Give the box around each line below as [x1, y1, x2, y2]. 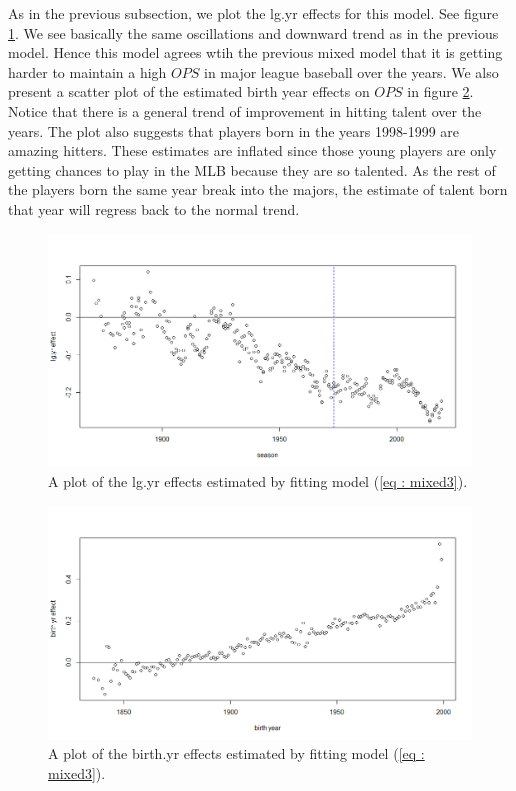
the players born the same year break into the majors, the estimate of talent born [8, 179, 508, 200]
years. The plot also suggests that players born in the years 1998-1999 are [8, 120, 460, 141]
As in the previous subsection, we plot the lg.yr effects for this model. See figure [8, 3, 499, 23]
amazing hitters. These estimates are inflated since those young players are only [8, 140, 497, 161]
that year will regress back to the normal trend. [8, 198, 300, 219]
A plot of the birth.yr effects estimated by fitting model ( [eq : [48, 743, 425, 764]
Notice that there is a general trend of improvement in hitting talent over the [8, 100, 482, 121]
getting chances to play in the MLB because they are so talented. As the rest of [8, 159, 496, 180]
